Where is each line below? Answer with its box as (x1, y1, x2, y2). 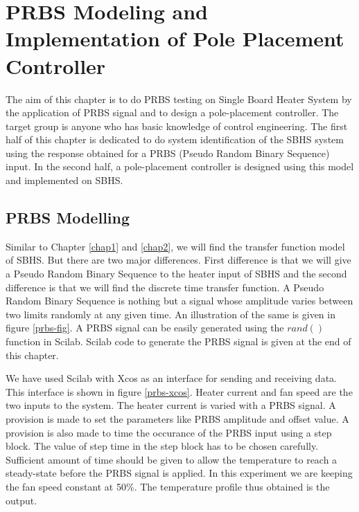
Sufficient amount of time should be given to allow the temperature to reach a (6, 452, 338, 466)
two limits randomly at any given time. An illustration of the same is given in (6, 307, 335, 321)
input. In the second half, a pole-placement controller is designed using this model (6, 159, 354, 174)
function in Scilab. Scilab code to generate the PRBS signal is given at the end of (6, 334, 351, 349)
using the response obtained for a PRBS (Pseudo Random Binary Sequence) (6, 145, 330, 160)
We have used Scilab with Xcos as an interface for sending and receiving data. (6, 371, 337, 385)
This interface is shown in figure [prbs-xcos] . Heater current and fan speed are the (6, 384, 353, 399)
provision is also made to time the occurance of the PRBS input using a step (6, 425, 332, 439)
